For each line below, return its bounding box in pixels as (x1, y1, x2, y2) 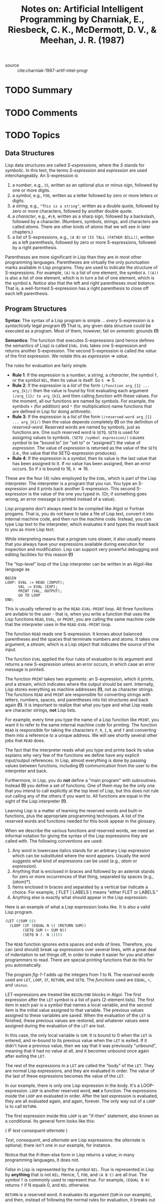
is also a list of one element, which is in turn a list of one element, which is (5, 275, 155, 280)
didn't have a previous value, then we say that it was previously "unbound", (5, 1043, 157, 1049)
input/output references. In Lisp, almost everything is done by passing (5, 757, 146, 763)
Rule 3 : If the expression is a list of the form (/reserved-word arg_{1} (12, 414, 152, 420)
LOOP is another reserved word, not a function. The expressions (29, 1087, 157, 1094)
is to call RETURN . (5, 1103, 38, 1109)
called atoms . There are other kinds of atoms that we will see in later (12, 224, 151, 229)
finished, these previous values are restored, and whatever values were (5, 1017, 149, 1023)
